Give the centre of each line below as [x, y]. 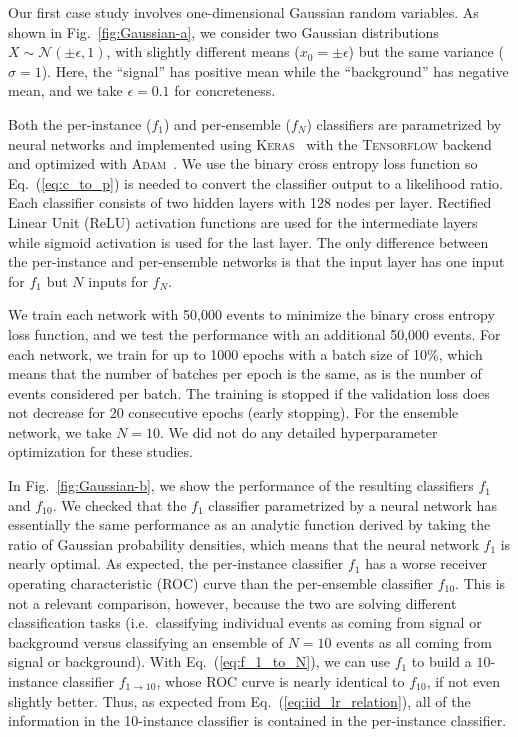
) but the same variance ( [426, 51]
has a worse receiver [426, 563]
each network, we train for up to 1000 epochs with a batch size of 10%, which [245, 353]
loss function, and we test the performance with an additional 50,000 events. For [254, 333]
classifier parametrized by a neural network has [352, 504]
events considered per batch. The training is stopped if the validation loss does [249, 392]
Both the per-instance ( [80, 123]
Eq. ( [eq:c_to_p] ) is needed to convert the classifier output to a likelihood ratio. [255, 182]
